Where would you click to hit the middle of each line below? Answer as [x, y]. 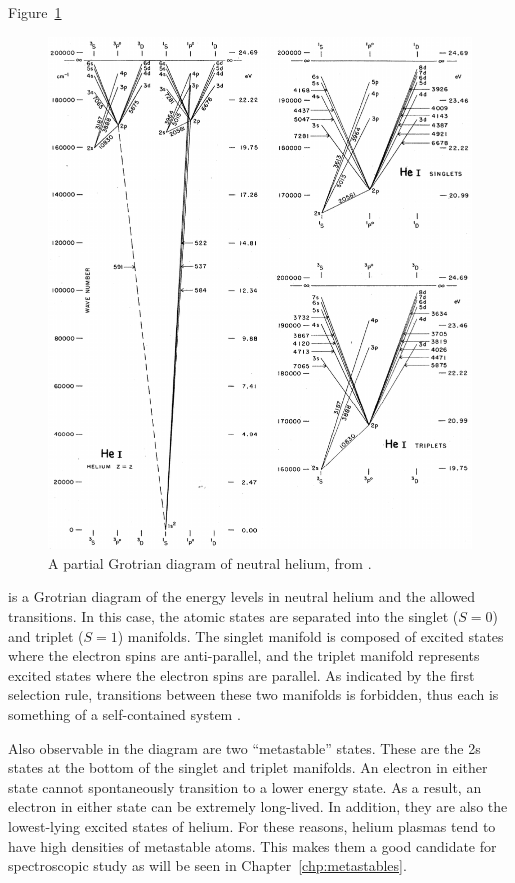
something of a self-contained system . [124, 713]
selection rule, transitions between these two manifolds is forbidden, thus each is [253, 694]
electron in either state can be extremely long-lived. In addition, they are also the [258, 806]
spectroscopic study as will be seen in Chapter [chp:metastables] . [207, 865]
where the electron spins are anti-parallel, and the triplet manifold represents [244, 655]
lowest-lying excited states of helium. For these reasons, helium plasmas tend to [252, 825]
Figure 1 [35, 12]
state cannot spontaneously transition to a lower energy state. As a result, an [245, 786]
